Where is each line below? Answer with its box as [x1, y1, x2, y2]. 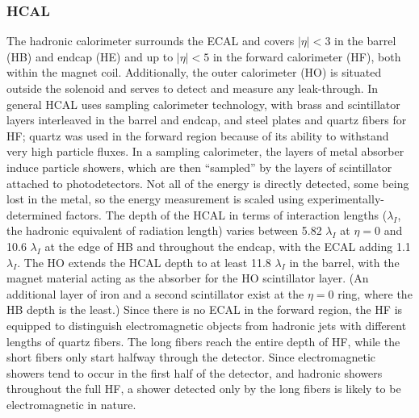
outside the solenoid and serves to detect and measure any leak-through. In [6, 80, 379, 96]
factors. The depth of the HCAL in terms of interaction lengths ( [65, 206, 388, 223]
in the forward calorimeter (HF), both [212, 48, 401, 65]
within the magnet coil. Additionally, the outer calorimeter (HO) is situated [6, 64, 382, 81]
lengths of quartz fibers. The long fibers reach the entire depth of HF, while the [6, 332, 400, 349]
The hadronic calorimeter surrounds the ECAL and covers [6, 32, 295, 49]
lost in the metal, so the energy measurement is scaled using [6, 190, 304, 207]
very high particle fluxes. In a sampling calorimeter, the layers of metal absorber [6, 143, 404, 160]
